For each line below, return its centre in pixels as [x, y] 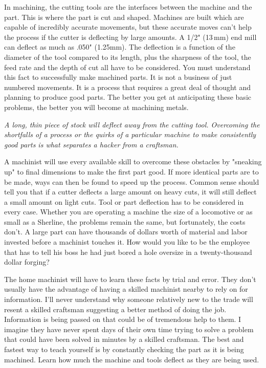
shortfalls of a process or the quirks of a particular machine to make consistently [130, 134]
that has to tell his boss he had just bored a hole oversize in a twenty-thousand [128, 252]
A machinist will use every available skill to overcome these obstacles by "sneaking [133, 161]
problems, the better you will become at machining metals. [96, 107]
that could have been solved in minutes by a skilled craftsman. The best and [124, 339]
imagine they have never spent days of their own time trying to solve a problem [129, 329]
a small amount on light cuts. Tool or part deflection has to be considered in [124, 201]
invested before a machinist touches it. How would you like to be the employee [127, 242]
